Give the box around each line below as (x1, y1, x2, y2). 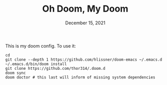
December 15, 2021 (65, 20, 106, 26)
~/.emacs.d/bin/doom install (5, 61, 67, 66)
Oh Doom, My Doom (42, 3, 128, 15)
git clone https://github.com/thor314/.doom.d (5, 66, 106, 71)
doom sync (5, 70, 26, 75)
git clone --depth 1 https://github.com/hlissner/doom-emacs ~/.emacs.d (5, 57, 162, 62)
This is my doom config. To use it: (5, 42, 76, 49)
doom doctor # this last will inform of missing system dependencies (5, 74, 156, 80)
